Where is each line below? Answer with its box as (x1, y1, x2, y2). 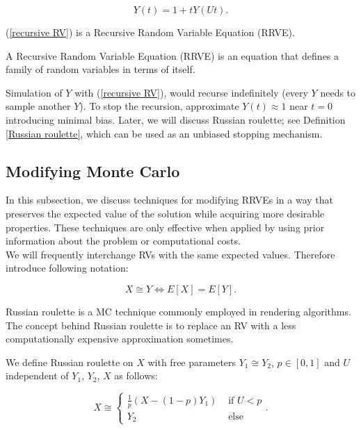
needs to (320, 85, 356, 99)
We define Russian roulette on (6, 354, 134, 369)
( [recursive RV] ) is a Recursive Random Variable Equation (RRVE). (6, 25, 295, 39)
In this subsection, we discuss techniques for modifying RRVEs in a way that (6, 192, 334, 207)
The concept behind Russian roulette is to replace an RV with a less (6, 317, 296, 332)
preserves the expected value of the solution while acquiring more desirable (6, 206, 325, 220)
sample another (6, 99, 71, 113)
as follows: (114, 368, 158, 383)
